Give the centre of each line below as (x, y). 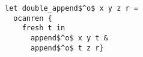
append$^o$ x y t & (69, 38)
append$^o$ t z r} (67, 48)
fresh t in (44, 28)
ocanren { (33, 18)
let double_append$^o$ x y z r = (71, 8)
